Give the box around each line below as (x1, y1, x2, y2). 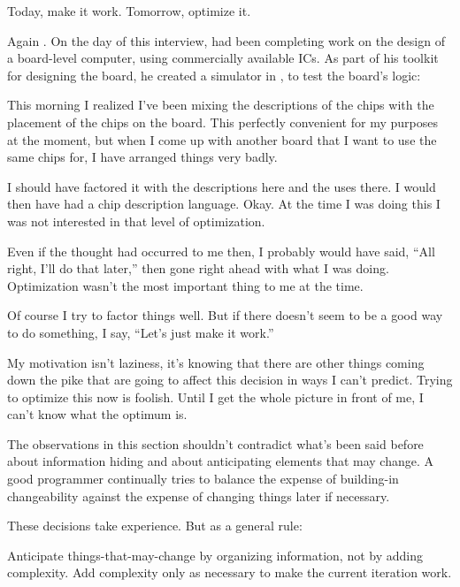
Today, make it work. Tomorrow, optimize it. (7, 2, 251, 19)
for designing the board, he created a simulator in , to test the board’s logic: (7, 65, 421, 84)
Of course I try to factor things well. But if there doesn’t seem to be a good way (7, 306, 443, 324)
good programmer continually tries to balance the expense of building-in (7, 469, 399, 488)
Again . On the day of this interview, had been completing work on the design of (7, 31, 445, 50)
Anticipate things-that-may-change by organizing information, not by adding (7, 545, 423, 564)
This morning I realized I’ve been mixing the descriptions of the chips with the (7, 95, 434, 114)
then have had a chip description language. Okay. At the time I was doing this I (7, 194, 441, 213)
